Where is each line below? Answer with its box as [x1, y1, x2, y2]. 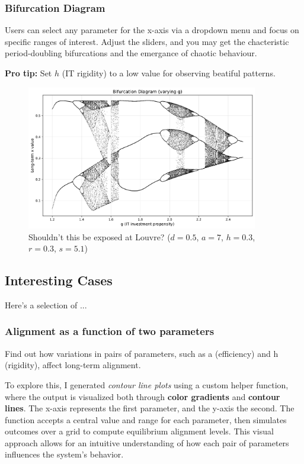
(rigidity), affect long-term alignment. [5, 359, 141, 371]
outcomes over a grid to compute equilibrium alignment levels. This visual [5, 425, 274, 437]
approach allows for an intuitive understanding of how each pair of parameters [5, 436, 289, 449]
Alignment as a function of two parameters [5, 324, 215, 339]
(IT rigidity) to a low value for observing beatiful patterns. [62, 67, 276, 79]
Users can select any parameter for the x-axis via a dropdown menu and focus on [5, 24, 299, 36]
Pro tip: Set [5, 67, 52, 79]
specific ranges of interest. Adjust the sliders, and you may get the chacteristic [5, 35, 289, 47]
